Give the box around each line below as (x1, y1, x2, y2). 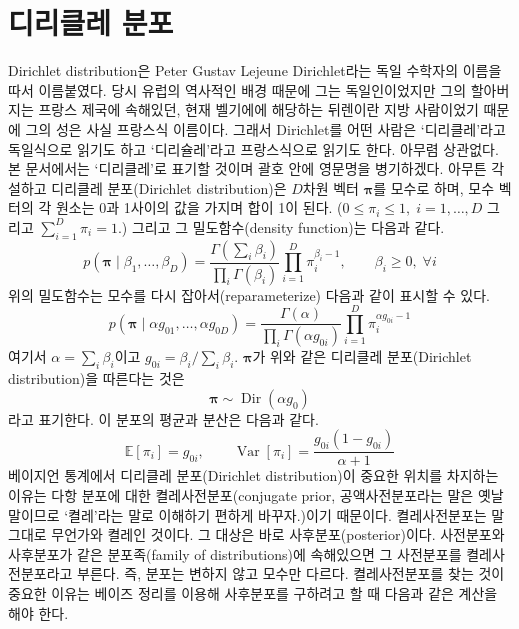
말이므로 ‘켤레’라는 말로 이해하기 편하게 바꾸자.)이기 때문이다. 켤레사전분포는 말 (8, 504, 505, 525)
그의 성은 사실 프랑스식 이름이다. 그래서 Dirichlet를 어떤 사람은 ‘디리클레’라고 (25, 118, 506, 139)
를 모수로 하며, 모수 (373, 177, 495, 198)
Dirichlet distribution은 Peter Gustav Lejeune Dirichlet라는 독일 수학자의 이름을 (8, 60, 502, 81)
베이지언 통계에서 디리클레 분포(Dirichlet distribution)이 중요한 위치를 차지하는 (8, 465, 499, 486)
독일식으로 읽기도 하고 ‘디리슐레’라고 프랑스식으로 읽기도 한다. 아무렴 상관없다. (8, 138, 499, 159)
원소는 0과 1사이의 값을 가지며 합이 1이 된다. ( (55, 197, 343, 218)
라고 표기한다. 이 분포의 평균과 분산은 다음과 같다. (8, 408, 319, 429)
